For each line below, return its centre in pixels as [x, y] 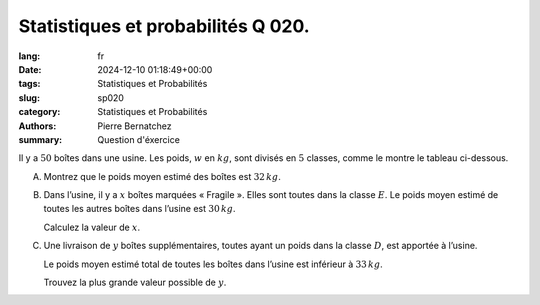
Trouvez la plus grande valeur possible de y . [135, 282]
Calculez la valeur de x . [92, 227]
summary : [40, 139]
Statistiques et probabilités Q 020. [164, 26]
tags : [29, 84]
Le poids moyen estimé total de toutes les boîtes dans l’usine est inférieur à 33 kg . [213, 264]
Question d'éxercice [138, 139]
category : [39, 112]
